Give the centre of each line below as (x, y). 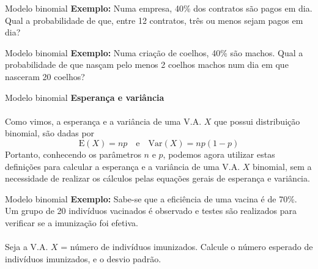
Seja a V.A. (27, 247)
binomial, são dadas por (50, 133)
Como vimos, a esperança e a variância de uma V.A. (103, 121)
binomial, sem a (282, 166)
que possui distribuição (257, 121)
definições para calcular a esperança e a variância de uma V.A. (123, 166)
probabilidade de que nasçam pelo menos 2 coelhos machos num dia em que (147, 64)
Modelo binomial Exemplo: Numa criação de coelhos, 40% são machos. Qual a (154, 52)
